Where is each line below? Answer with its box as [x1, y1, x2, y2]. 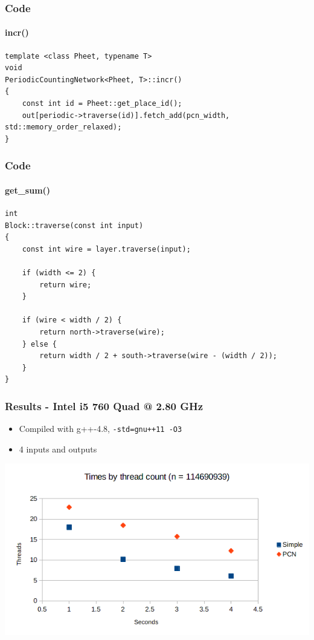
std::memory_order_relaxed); [5, 123, 122, 132]
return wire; [39, 280, 92, 289]
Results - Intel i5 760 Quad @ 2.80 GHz [5, 398, 203, 413]
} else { [22, 339, 57, 348]
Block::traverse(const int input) [5, 221, 144, 230]
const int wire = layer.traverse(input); [22, 244, 191, 253]
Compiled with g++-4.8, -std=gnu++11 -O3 [19, 422, 182, 435]
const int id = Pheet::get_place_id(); [22, 99, 182, 108]
